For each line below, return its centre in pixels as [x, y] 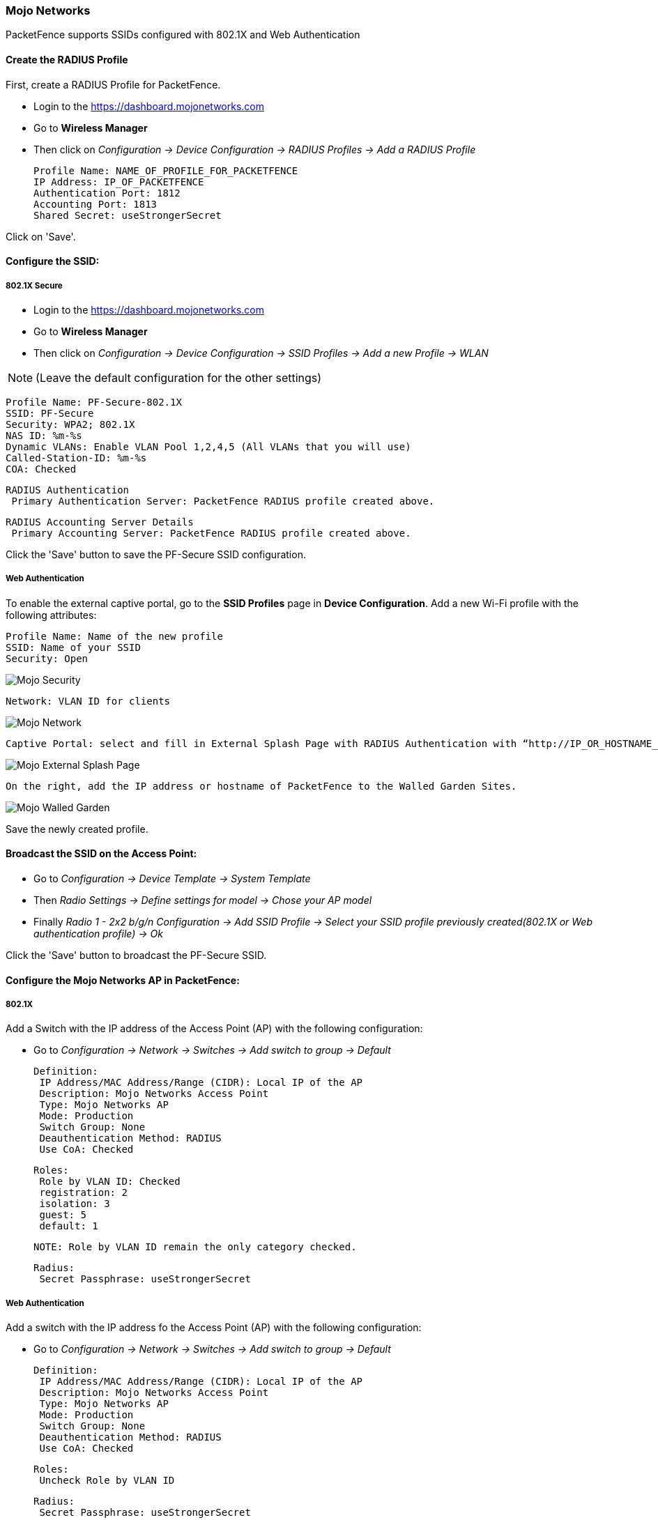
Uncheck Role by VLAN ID [107, 1481]
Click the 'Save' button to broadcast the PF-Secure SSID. [136, 955]
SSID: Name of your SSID [73, 647]
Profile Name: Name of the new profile [114, 636]
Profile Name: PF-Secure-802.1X [94, 402]
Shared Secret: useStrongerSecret [128, 215]
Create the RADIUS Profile [67, 59]
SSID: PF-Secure [50, 413]
